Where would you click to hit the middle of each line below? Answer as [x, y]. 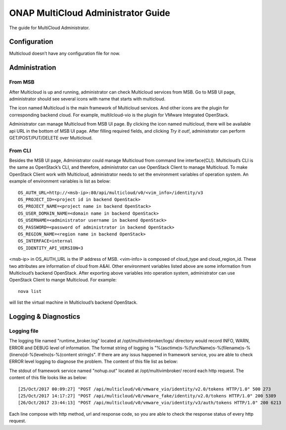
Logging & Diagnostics [45, 316]
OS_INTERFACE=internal [46, 241]
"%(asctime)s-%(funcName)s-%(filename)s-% [202, 348]
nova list [30, 291]
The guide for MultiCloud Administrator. [49, 28]
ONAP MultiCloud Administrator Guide [90, 13]
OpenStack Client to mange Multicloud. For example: [63, 280]
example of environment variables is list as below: [60, 181]
